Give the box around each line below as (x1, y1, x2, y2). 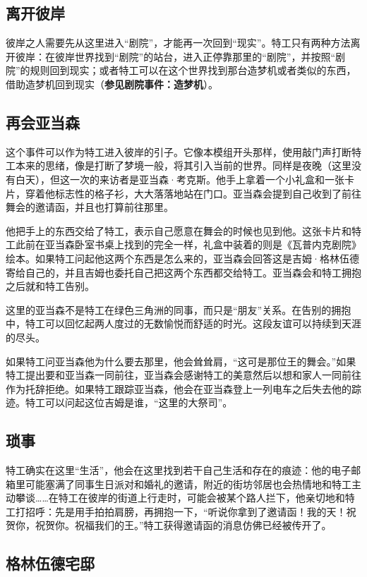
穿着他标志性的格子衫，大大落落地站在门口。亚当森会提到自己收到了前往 (25, 186, 361, 200)
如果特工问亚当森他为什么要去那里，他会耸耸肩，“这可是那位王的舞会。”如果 (6, 353, 356, 368)
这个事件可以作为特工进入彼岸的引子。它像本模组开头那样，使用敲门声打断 (6, 144, 351, 159)
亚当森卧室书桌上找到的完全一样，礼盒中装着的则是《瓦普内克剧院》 (44, 237, 361, 252)
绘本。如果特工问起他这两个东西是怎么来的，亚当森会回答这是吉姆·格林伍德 (6, 250, 359, 265)
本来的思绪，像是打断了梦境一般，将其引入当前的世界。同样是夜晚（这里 (15, 158, 351, 173)
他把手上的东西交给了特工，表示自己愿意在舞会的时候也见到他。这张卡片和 (6, 223, 351, 238)
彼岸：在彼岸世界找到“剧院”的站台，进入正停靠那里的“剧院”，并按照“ (15, 49, 336, 63)
